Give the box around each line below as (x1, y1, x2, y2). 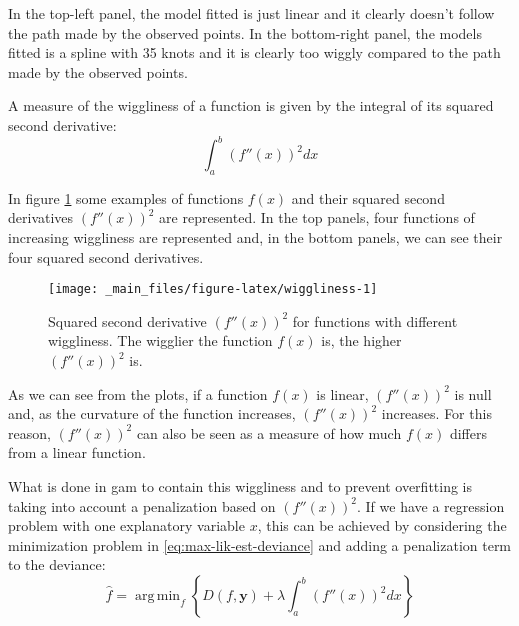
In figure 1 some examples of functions (8, 187, 244, 208)
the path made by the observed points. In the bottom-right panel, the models (8, 22, 482, 43)
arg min (134, 589, 181, 604)
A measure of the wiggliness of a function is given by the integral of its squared (8, 95, 494, 116)
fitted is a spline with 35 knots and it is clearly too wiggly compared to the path (8, 42, 501, 63)
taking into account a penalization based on (8, 495, 276, 516)
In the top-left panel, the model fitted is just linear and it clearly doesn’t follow (8, 3, 495, 23)
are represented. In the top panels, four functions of (159, 207, 475, 228)
